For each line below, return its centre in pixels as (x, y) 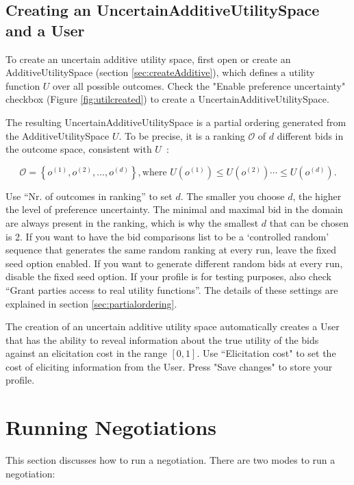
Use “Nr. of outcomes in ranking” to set (89, 196)
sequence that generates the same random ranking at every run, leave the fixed (171, 250)
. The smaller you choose (232, 196)
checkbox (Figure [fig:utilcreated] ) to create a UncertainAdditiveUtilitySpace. (167, 99)
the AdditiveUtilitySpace (58, 135)
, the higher (317, 196)
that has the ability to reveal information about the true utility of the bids (162, 339)
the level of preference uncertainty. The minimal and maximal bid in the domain (174, 209)
